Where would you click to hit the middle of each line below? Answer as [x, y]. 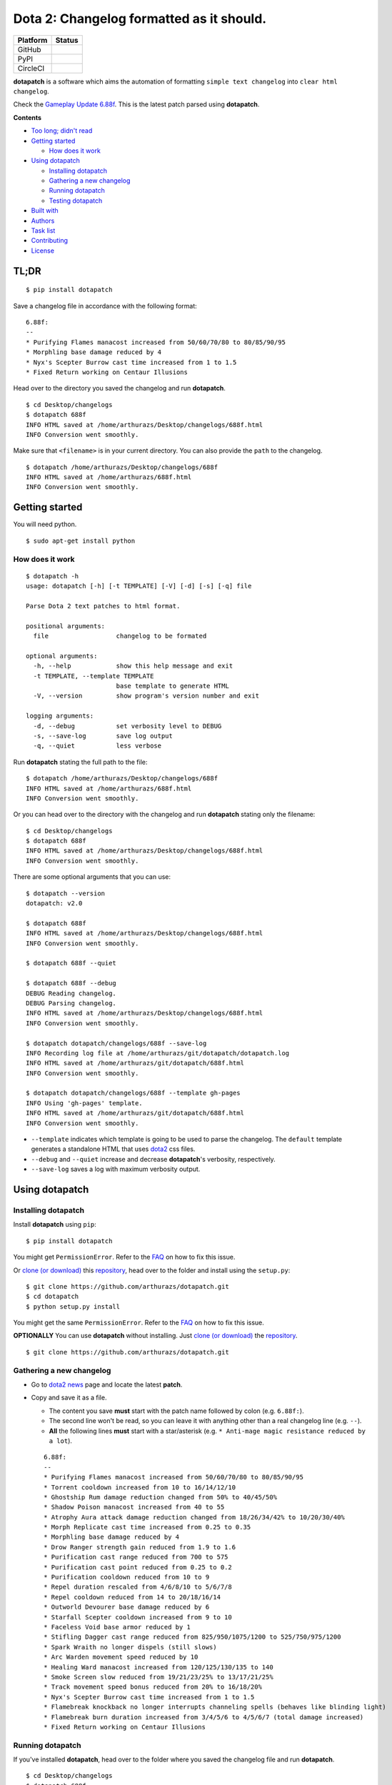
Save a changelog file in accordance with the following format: [105, 306]
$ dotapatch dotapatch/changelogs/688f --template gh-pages [133, 1093]
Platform [32, 40]
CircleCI [31, 68]
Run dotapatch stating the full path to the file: [80, 762]
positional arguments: [66, 626]
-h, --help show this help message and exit [133, 666]
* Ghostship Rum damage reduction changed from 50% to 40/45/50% [161, 1497]
